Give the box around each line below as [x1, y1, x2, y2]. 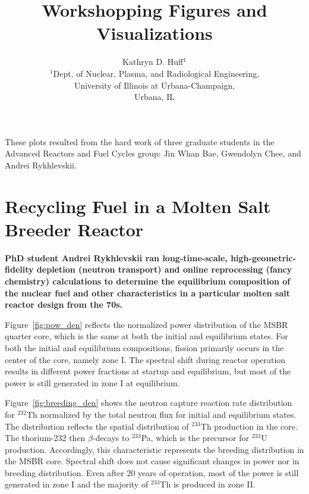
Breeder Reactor [5, 217, 144, 241]
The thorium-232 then [5, 432, 86, 444]
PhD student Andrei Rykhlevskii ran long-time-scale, [5, 251, 228, 264]
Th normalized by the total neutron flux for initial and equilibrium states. [26, 408, 297, 420]
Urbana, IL [134, 90, 175, 103]
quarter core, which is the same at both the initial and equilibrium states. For [5, 330, 288, 342]
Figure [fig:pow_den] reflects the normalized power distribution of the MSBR [5, 318, 288, 330]
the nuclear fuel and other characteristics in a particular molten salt [5, 286, 291, 299]
